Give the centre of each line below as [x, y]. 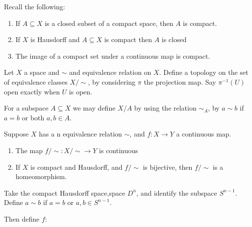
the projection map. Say [180, 81]
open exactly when [32, 91]
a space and [42, 72]
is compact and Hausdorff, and [76, 167]
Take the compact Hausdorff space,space [65, 193]
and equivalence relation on [110, 72]
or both [33, 117]
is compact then [128, 39]
